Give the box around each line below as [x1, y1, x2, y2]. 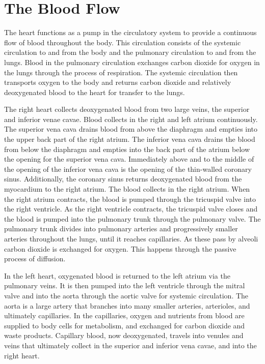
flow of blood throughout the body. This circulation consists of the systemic [4, 37, 241, 47]
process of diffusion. [4, 253, 66, 264]
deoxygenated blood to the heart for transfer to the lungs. [4, 86, 185, 97]
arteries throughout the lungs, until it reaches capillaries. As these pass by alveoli [4, 233, 258, 244]
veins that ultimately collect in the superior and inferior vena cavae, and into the [4, 340, 257, 350]
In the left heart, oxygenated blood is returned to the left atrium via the [4, 270, 230, 281]
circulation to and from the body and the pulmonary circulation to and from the [4, 47, 256, 57]
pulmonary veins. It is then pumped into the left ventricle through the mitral [4, 280, 245, 291]
